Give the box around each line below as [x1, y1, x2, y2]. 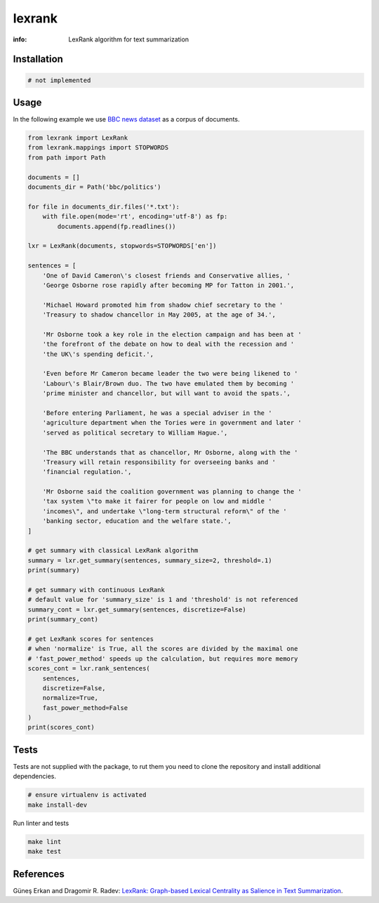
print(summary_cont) [27, 615, 98, 624]
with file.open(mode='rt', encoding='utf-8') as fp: [42, 213, 228, 220]
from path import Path [27, 153, 106, 162]
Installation [13, 53, 63, 65]
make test [27, 848, 62, 856]
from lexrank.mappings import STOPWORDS [27, 144, 168, 152]
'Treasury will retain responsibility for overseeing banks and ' [42, 458, 277, 466]
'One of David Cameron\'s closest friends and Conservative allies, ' [42, 271, 291, 279]
